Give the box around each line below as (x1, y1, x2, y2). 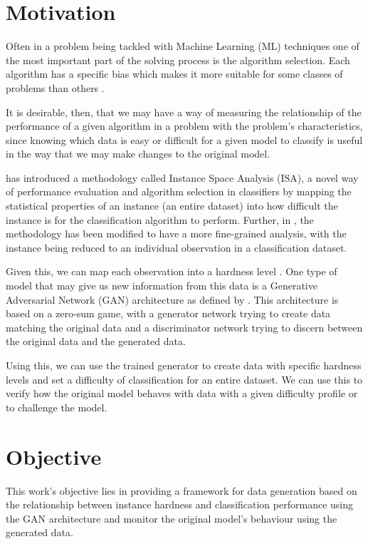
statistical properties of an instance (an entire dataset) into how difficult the (6, 198, 338, 213)
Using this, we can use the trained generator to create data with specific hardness (6, 358, 362, 372)
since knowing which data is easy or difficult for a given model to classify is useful (6, 132, 363, 147)
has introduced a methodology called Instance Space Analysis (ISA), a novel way (6, 170, 359, 185)
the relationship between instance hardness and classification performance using (6, 497, 353, 512)
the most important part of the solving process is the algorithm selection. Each (6, 52, 350, 67)
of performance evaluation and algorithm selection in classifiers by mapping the (6, 184, 352, 199)
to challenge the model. (6, 399, 107, 414)
